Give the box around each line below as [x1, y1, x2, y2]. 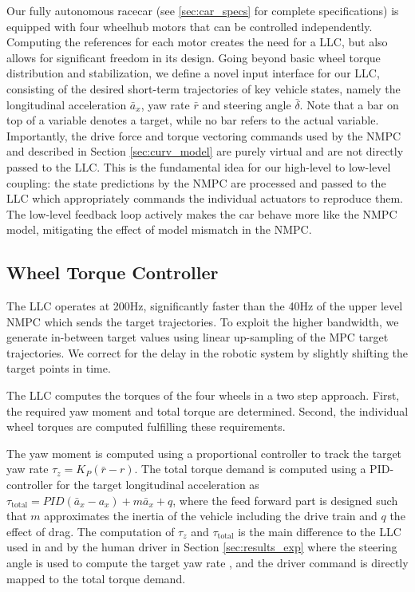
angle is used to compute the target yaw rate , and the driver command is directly [6, 555, 409, 571]
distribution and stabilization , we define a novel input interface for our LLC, [6, 65, 380, 81]
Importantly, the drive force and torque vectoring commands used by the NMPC [6, 127, 401, 144]
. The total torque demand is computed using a [134, 460, 366, 477]
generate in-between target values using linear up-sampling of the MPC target [6, 329, 389, 345]
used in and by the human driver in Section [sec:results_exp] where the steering [6, 539, 397, 555]
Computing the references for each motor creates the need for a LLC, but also [6, 34, 388, 50]
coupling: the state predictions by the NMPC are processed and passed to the [6, 174, 386, 191]
